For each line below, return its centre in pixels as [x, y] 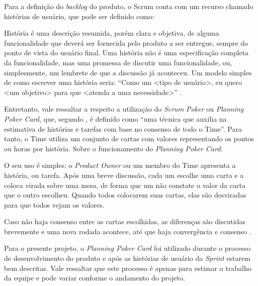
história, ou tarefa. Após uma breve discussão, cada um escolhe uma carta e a [124, 175]
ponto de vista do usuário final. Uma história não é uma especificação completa [126, 53]
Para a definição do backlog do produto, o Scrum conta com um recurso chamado [129, 6]
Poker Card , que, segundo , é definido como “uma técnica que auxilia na [115, 118]
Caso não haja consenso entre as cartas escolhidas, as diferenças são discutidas [125, 221]
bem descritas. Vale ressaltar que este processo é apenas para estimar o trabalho [128, 268]
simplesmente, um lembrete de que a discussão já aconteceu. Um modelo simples [128, 72]
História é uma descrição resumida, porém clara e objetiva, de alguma [112, 33]
